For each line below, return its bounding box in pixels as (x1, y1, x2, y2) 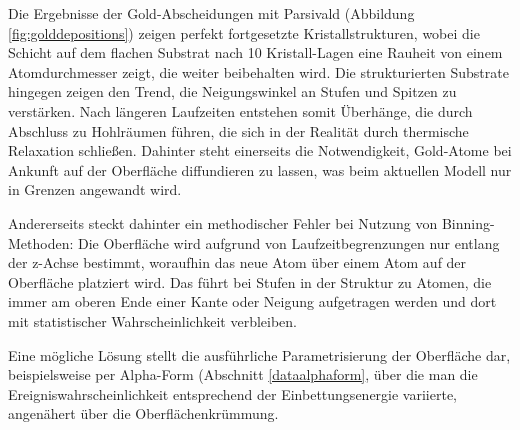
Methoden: (8, 232, 74, 253)
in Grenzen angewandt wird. (8, 179, 182, 200)
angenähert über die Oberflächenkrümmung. (8, 403, 279, 424)
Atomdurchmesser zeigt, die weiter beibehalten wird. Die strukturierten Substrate (8, 61, 509, 82)
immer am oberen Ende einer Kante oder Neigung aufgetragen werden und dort (8, 291, 497, 312)
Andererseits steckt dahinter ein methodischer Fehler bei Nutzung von (8, 212, 438, 233)
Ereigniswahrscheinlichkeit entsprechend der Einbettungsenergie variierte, (8, 383, 457, 404)
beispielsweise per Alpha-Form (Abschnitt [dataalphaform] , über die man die (8, 364, 478, 385)
